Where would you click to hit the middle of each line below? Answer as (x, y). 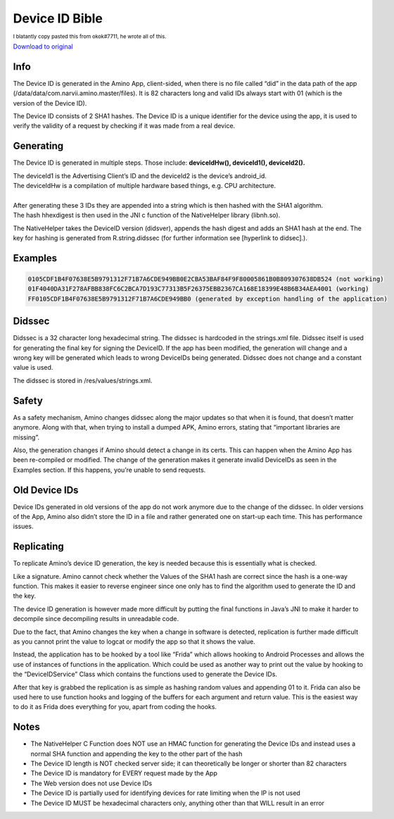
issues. (24, 526)
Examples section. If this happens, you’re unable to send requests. (109, 470)
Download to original (43, 46)
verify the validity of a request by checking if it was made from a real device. (124, 126)
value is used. (33, 368)
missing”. (26, 437)
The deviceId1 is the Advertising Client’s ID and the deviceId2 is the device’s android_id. (140, 175)
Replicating (39, 547)
